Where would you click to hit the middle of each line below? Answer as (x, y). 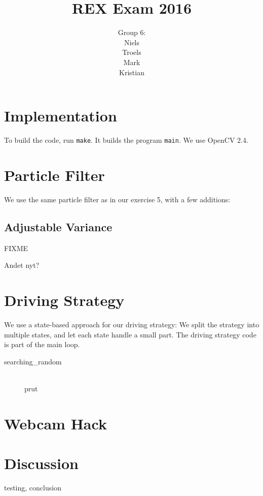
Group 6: (132, 32)
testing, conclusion (33, 487)
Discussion (41, 463)
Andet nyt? (22, 265)
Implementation (61, 116)
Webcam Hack (55, 423)
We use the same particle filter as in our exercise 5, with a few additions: (117, 199)
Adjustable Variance (58, 226)
